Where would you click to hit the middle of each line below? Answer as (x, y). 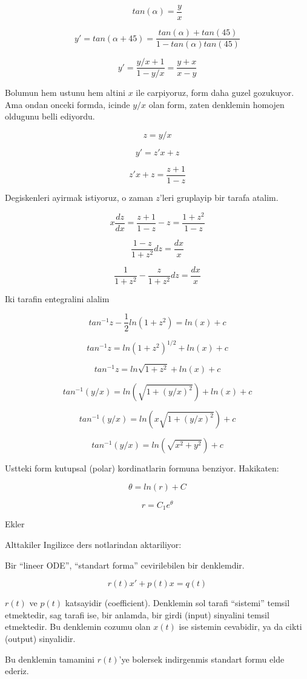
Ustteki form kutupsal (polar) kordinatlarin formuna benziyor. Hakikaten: (142, 468)
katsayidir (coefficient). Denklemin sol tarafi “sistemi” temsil (177, 603)
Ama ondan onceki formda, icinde (68, 104)
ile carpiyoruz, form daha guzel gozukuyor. (215, 93)
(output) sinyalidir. (40, 638)
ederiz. (17, 671)
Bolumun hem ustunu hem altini (65, 93)
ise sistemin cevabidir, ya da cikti (240, 627)
